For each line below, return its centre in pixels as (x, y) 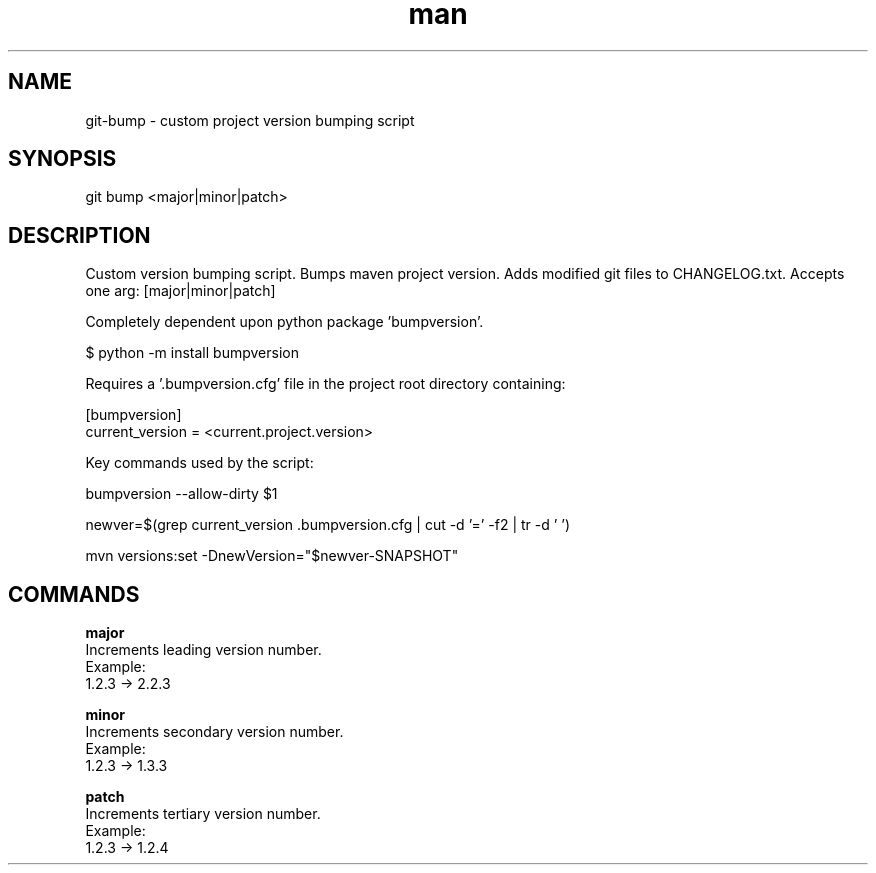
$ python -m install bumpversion (192, 353)
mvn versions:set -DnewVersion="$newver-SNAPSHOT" (272, 556)
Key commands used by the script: (199, 463)
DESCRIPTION (79, 235)
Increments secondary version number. (214, 732)
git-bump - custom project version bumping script (250, 120)
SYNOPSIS (62, 159)
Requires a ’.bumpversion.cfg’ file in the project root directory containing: (325, 384)
